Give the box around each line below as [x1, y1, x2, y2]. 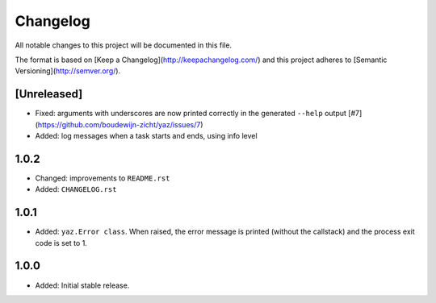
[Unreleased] [15, 87, 83, 101]
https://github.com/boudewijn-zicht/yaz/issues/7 [37, 119, 201, 129]
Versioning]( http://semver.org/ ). [15, 66, 121, 76]
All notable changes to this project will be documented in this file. [15, 40, 233, 50]
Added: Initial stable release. [35, 280, 130, 290]
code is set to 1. [35, 238, 88, 247]
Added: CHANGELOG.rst [35, 185, 117, 194]
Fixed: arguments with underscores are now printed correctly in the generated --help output [35, 109, 347, 118]
